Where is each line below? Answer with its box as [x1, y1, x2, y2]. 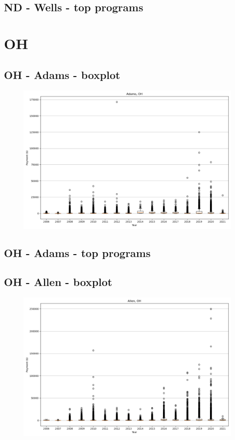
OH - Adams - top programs [4, 245, 151, 260]
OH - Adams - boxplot [4, 67, 120, 82]
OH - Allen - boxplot [4, 274, 113, 289]
